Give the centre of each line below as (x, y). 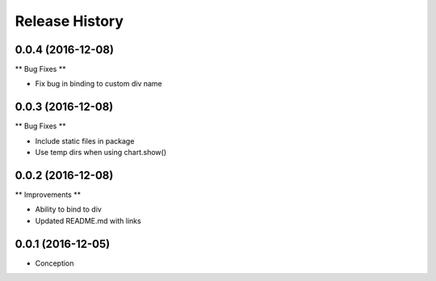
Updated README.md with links (88, 220)
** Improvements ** (48, 195)
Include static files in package (85, 140)
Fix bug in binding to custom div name (99, 84)
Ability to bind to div (69, 209)
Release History (69, 21)
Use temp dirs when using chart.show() (101, 153)
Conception (55, 263)
